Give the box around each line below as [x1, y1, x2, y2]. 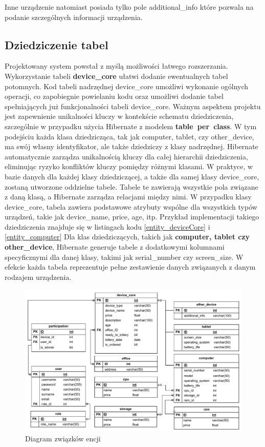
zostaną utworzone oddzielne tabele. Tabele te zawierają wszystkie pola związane [5, 181, 258, 192]
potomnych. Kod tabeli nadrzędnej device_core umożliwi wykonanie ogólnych [5, 80, 249, 91]
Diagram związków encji [25, 433, 101, 444]
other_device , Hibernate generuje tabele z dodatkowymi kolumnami [5, 241, 225, 252]
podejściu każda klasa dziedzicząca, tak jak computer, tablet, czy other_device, [5, 131, 254, 141]
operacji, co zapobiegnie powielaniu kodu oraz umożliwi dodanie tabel [5, 91, 224, 101]
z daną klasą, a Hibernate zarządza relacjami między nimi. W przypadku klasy [5, 191, 252, 202]
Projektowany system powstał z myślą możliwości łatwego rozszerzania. [5, 60, 228, 71]
